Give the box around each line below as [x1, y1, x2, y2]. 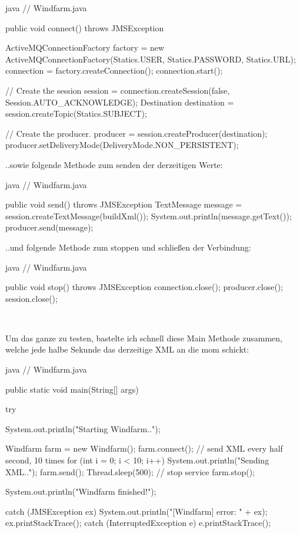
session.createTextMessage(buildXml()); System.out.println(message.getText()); [5, 209, 292, 222]
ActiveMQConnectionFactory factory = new [5, 41, 165, 54]
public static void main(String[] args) [5, 383, 139, 395]
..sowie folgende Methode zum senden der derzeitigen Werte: [5, 158, 223, 170]
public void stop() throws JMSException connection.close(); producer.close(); [5, 281, 284, 293]
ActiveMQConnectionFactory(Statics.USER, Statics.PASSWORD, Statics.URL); [5, 52, 296, 65]
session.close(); [5, 292, 58, 304]
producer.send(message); [5, 221, 94, 233]
